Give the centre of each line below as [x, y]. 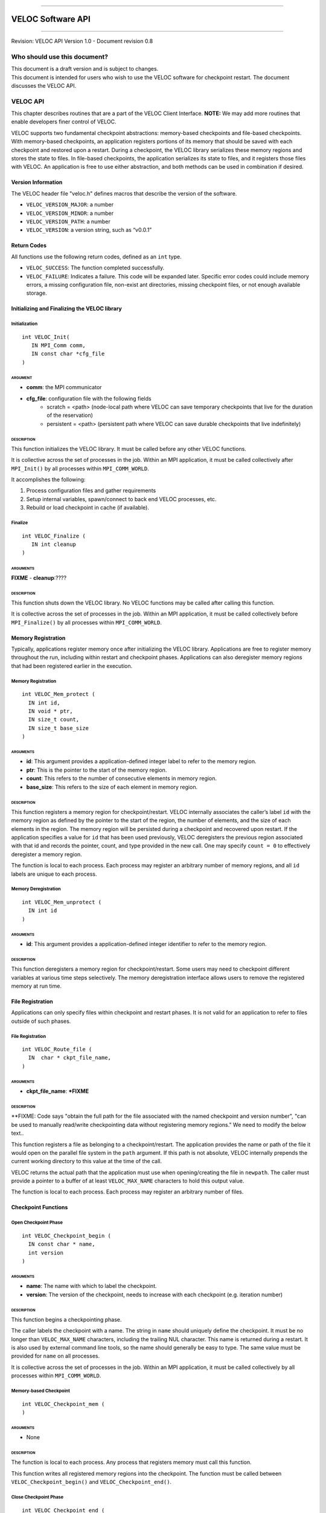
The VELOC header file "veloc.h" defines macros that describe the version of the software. [124, 193]
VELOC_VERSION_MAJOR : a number [70, 205]
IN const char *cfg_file [68, 354]
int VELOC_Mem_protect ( [59, 694]
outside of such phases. [41, 1021]
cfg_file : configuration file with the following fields [89, 398]
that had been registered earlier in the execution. [72, 666]
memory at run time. [36, 986]
